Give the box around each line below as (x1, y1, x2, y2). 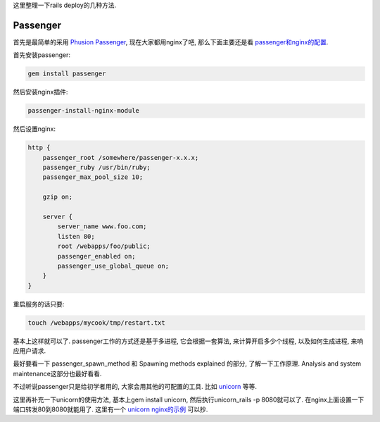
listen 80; (57, 232, 95, 240)
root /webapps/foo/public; (57, 242, 151, 250)
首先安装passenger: (13, 51, 70, 59)
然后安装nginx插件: (13, 88, 68, 97)
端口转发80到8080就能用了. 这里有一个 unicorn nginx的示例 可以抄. (13, 405, 208, 414)
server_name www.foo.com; (57, 223, 147, 230)
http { (27, 144, 51, 151)
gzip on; (42, 193, 73, 201)
